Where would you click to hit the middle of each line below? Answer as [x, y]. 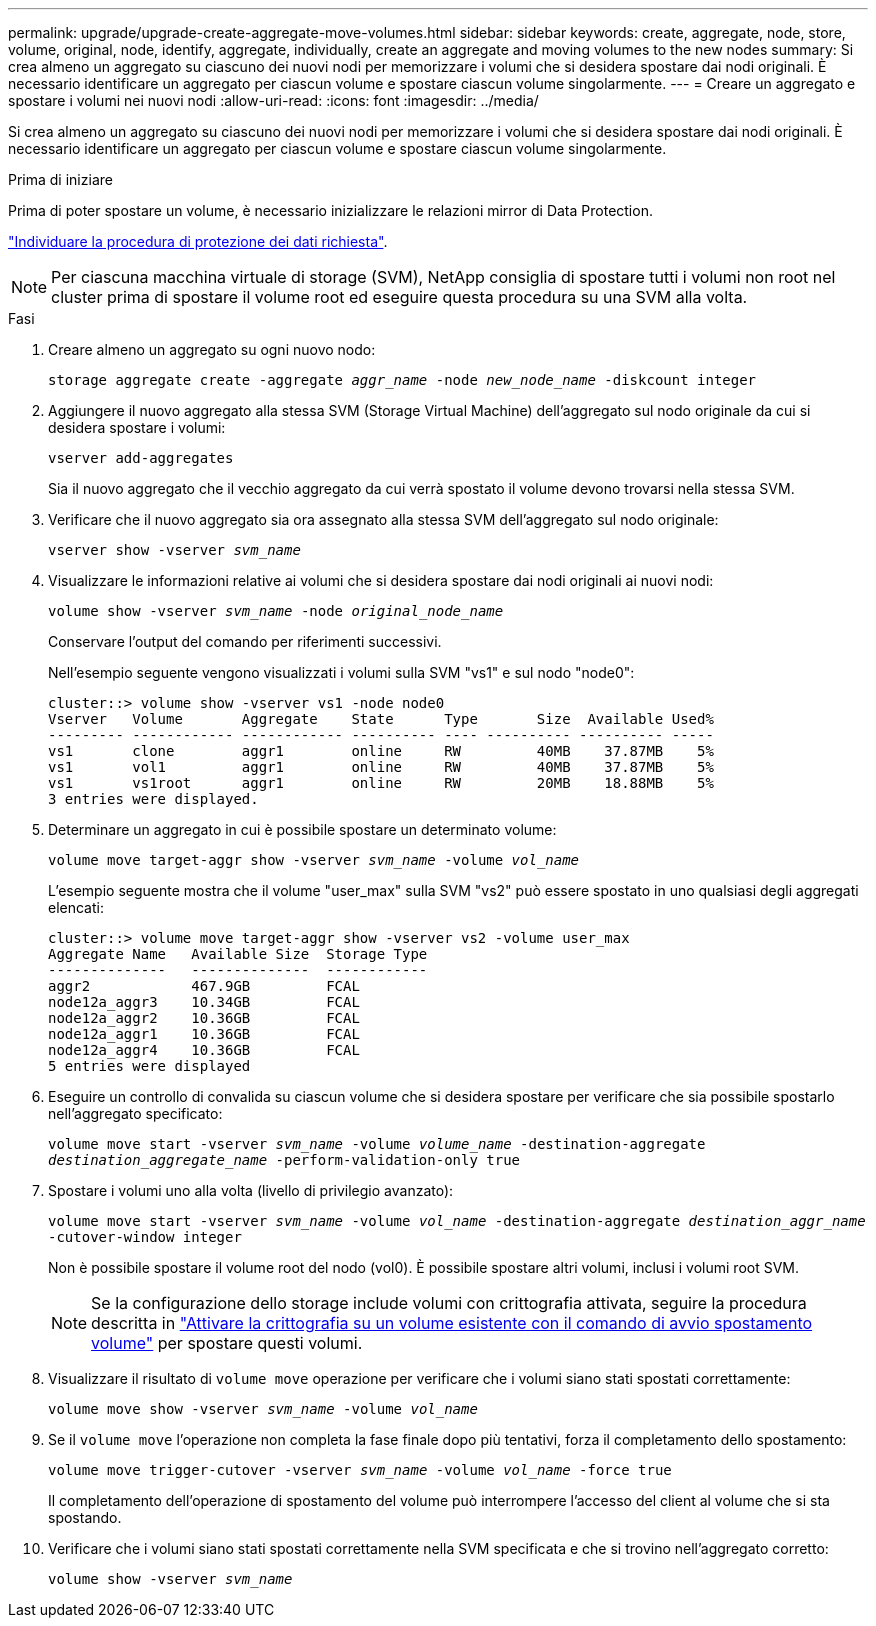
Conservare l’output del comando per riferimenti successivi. [245, 641]
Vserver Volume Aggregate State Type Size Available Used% [381, 719]
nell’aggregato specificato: [135, 1113]
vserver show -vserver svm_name [174, 550]
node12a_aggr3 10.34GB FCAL [204, 1002]
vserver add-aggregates [141, 458]
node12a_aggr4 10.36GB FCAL [204, 1050]
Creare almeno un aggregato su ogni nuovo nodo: [212, 349]
